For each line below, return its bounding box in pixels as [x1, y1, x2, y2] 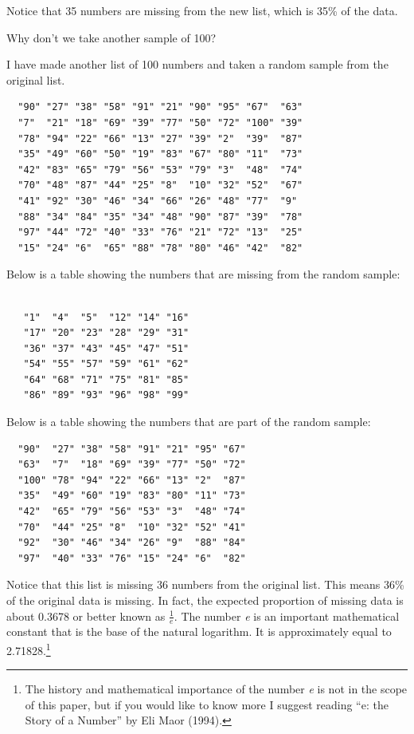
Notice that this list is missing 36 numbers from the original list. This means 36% [6, 576, 404, 593]
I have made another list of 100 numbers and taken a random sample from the [6, 56, 389, 73]
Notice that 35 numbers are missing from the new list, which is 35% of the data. [6, 2, 398, 18]
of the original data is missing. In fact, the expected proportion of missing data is [6, 592, 404, 608]
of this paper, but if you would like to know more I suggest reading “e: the [25, 696, 389, 712]
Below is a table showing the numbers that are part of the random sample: [6, 413, 371, 430]
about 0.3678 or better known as [6, 607, 166, 624]
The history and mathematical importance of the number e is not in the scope [25, 681, 408, 697]
